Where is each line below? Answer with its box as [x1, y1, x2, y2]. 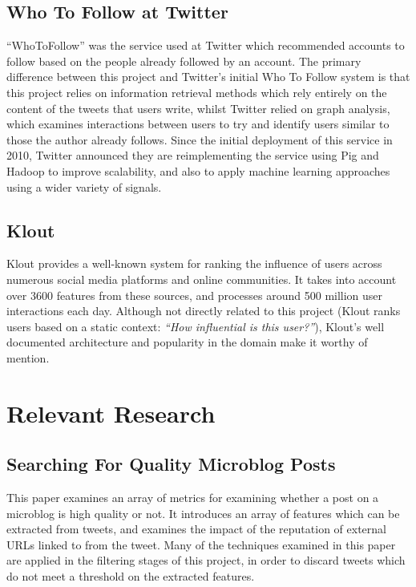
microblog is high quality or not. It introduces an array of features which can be [6, 504, 400, 521]
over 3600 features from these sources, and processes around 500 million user [6, 286, 383, 303]
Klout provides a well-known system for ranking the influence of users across [6, 255, 382, 272]
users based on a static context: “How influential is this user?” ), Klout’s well [6, 318, 385, 334]
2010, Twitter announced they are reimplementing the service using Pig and [6, 147, 379, 164]
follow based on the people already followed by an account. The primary [6, 52, 361, 69]
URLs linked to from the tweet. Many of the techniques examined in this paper [6, 536, 396, 553]
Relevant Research [6, 396, 216, 429]
